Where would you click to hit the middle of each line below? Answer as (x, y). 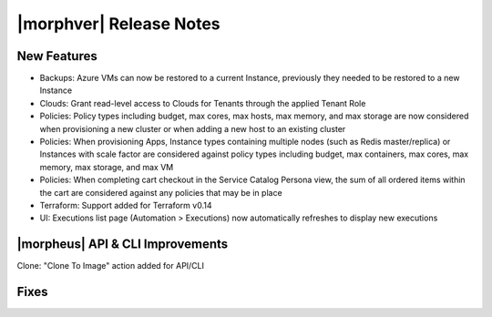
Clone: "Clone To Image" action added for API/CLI (111, 266)
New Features (57, 56)
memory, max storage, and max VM (107, 167)
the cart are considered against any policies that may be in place (161, 192)
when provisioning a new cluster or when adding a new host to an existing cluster (193, 128)
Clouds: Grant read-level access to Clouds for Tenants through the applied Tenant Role (203, 103)
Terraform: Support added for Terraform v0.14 (126, 205)
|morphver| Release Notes (118, 24)
